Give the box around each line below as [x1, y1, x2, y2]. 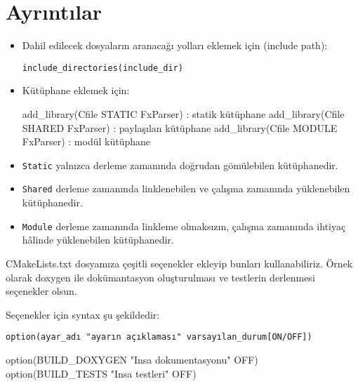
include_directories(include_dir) [22, 62, 183, 73]
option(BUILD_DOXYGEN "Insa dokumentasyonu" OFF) [6, 352, 258, 366]
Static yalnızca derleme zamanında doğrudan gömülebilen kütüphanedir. [22, 157, 338, 172]
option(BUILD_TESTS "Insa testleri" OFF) [6, 366, 197, 380]
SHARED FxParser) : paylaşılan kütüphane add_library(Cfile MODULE [22, 120, 338, 135]
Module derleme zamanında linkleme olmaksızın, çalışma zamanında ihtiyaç [22, 218, 346, 233]
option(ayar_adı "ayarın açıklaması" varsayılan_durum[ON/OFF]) [6, 332, 312, 342]
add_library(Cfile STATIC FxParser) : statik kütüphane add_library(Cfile [22, 106, 345, 121]
